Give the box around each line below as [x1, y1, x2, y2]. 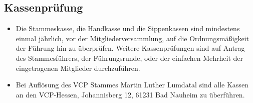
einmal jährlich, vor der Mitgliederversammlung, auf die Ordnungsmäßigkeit [16, 33, 249, 43]
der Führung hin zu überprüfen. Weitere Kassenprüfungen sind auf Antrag [16, 43, 245, 53]
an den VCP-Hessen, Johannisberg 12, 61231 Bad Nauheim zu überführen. [16, 89, 245, 99]
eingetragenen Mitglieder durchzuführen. [16, 62, 140, 73]
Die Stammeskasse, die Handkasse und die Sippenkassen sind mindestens [16, 23, 240, 34]
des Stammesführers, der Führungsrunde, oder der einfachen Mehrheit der [16, 52, 243, 63]
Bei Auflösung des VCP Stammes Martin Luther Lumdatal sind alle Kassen [16, 79, 248, 90]
